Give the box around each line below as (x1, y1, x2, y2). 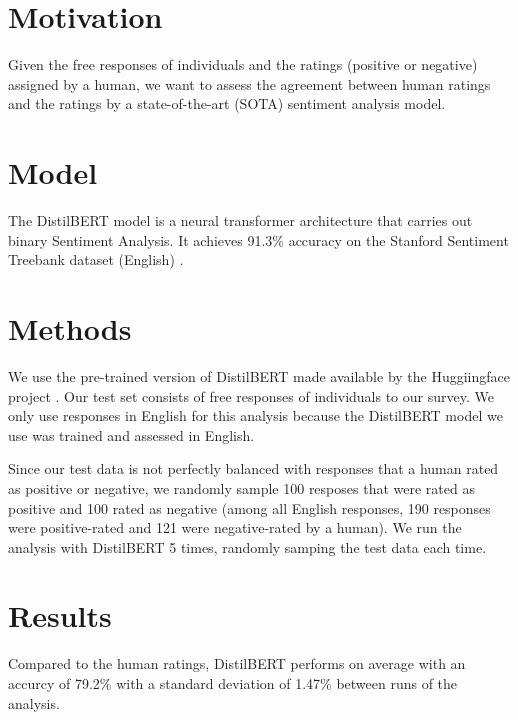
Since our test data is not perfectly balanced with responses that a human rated (8, 458, 499, 479)
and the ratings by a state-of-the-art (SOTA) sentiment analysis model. (8, 93, 446, 114)
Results (8, 595, 112, 636)
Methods (8, 308, 132, 348)
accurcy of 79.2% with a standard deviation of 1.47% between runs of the (8, 673, 458, 693)
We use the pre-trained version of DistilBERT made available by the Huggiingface (8, 365, 511, 386)
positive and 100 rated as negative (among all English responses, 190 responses (8, 497, 491, 518)
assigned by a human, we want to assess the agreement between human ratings (8, 73, 491, 94)
